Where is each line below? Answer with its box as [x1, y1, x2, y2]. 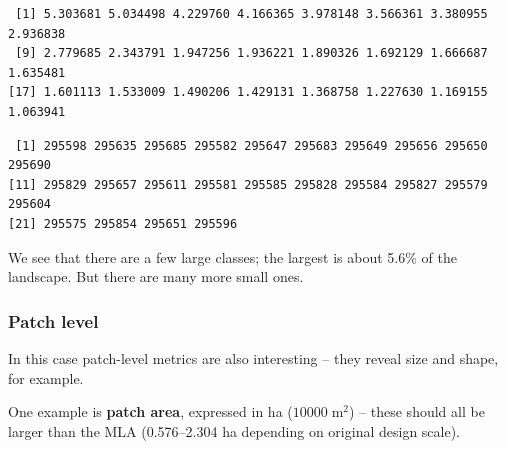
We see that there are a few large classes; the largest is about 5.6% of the [8, 246, 457, 267]
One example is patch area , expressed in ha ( [8, 401, 293, 422]
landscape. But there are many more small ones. [8, 266, 304, 287]
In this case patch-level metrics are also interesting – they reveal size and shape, [8, 347, 499, 368]
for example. [8, 367, 84, 388]
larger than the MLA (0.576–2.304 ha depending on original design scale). [8, 420, 461, 441]
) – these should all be [349, 401, 485, 422]
